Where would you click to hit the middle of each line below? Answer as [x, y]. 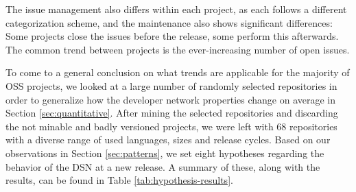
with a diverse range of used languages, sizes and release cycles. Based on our [168, 140]
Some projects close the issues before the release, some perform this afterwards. [172, 36]
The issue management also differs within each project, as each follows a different [176, 9]
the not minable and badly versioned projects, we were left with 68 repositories [171, 126]
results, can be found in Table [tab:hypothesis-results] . [119, 180]
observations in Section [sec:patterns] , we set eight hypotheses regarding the [165, 153]
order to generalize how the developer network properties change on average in [171, 99]
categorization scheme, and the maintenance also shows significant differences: [169, 22]
